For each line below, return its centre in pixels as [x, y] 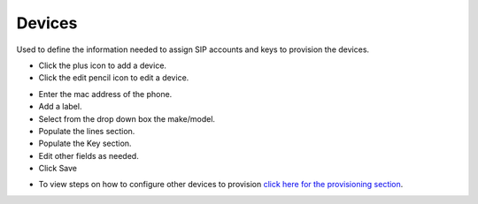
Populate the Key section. [85, 144]
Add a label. [60, 107]
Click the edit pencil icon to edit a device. [114, 78]
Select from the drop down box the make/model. [127, 118]
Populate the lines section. [87, 131]
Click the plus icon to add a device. [103, 65]
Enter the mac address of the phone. [105, 94]
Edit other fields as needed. [89, 155]
